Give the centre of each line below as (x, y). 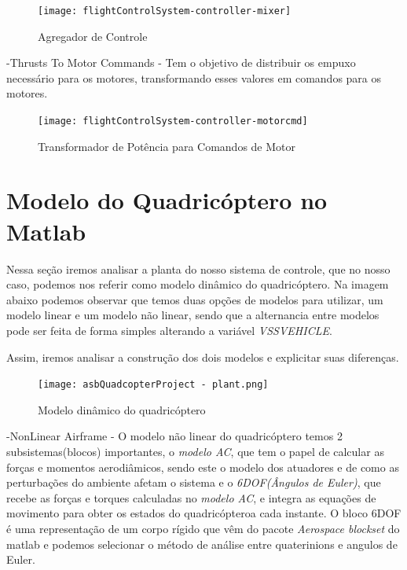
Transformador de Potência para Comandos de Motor (167, 146)
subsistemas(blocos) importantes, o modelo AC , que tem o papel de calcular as (195, 451)
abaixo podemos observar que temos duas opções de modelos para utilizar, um (195, 299)
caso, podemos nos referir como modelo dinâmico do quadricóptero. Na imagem (198, 284)
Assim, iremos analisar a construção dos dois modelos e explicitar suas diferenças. (203, 357)
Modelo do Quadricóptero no (167, 200)
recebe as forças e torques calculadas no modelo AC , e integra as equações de (191, 497)
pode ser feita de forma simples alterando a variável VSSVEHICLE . (169, 330)
